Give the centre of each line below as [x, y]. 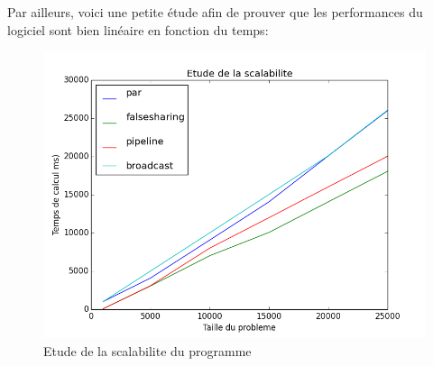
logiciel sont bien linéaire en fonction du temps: [138, 29]
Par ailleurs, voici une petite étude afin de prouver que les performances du [215, 12]
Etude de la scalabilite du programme [147, 350]
